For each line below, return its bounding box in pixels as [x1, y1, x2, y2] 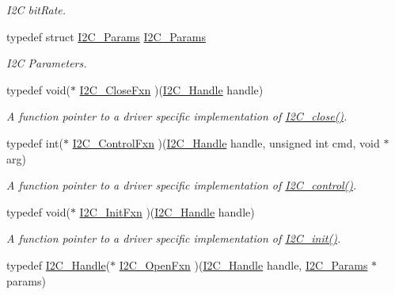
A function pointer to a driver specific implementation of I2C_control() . [6, 177, 357, 193]
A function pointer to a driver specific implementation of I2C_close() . [6, 108, 348, 125]
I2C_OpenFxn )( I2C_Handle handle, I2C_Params [119, 256, 368, 273]
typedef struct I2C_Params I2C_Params [6, 28, 206, 44]
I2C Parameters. [6, 55, 87, 71]
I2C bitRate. [6, 2, 66, 17]
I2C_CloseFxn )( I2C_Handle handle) [79, 81, 264, 98]
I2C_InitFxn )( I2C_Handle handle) [79, 203, 255, 220]
